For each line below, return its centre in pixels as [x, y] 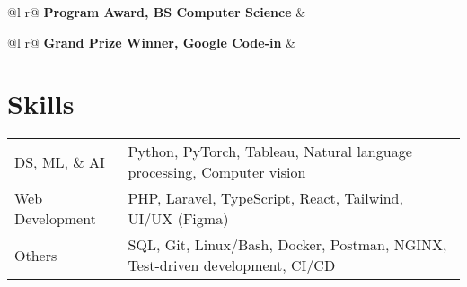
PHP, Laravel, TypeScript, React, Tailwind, [265, 198]
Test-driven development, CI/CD [232, 265]
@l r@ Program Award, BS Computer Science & [157, 12]
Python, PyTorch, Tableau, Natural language [270, 152]
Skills [41, 104]
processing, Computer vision [217, 172]
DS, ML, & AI [60, 161]
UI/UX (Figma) [178, 219]
